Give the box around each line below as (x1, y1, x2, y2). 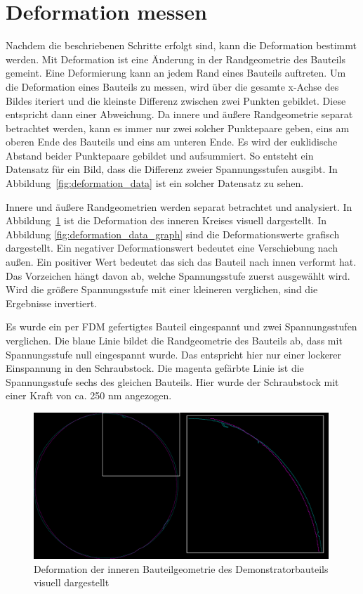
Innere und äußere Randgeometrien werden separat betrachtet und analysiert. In (6, 199, 352, 214)
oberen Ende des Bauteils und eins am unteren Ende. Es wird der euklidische (6, 134, 338, 149)
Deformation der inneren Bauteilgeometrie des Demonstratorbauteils (34, 561, 329, 576)
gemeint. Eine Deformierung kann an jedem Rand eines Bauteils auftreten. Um (6, 65, 346, 80)
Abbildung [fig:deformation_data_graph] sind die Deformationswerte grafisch (6, 226, 340, 241)
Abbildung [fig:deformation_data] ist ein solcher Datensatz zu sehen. (6, 176, 304, 191)
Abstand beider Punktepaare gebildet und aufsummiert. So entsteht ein (6, 148, 314, 162)
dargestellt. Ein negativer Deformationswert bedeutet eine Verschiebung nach (6, 240, 338, 255)
